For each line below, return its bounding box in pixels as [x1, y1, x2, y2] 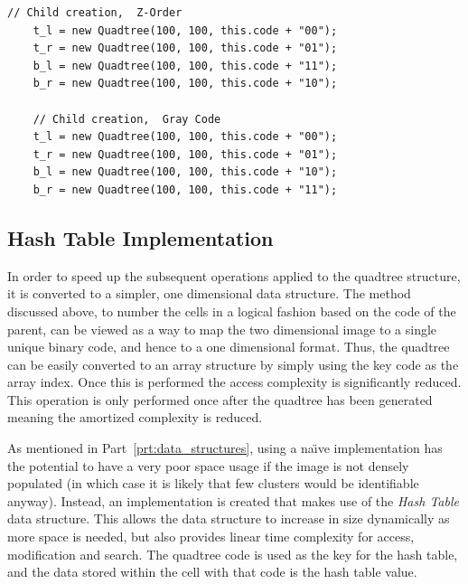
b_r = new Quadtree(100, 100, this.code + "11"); [33, 183, 338, 196]
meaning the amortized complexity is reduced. [7, 408, 263, 427]
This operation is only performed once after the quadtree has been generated [7, 390, 433, 409]
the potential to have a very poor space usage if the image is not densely [7, 456, 409, 475]
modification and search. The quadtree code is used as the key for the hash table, [7, 544, 458, 563]
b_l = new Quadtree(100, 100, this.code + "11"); [33, 59, 338, 72]
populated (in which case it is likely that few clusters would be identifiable [7, 474, 419, 493]
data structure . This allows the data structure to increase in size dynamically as [7, 509, 450, 528]
